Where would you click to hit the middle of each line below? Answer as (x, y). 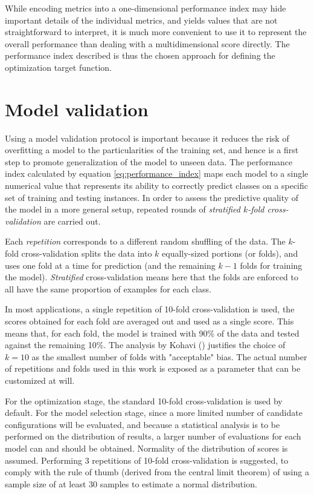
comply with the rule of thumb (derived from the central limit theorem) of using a (157, 472)
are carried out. (72, 221)
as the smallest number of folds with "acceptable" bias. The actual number (169, 356)
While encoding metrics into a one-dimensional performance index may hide (146, 8)
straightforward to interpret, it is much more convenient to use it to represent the (156, 32)
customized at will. (40, 380)
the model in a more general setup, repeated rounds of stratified (123, 209)
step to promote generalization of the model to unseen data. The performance (149, 161)
